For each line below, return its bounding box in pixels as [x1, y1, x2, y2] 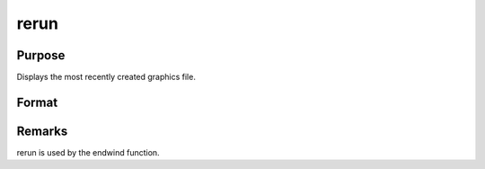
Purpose [16, 48, 66, 63]
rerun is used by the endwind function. [16, 147, 161, 157]
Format [16, 94, 58, 110]
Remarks [16, 123, 68, 138]
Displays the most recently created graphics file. [16, 72, 197, 83]
